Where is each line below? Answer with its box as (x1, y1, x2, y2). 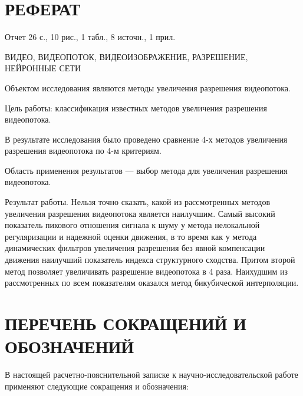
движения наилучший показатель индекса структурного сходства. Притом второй (5, 253, 295, 266)
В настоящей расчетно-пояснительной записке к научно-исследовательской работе (5, 368, 298, 381)
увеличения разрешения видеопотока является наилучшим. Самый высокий (5, 207, 275, 219)
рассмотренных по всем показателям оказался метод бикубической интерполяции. (5, 276, 299, 289)
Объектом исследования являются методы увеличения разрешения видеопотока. (5, 81, 291, 94)
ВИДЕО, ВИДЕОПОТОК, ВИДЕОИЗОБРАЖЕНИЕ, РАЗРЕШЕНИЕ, (5, 50, 248, 62)
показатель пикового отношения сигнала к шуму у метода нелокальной (5, 219, 260, 231)
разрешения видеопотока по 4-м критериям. (5, 144, 162, 157)
